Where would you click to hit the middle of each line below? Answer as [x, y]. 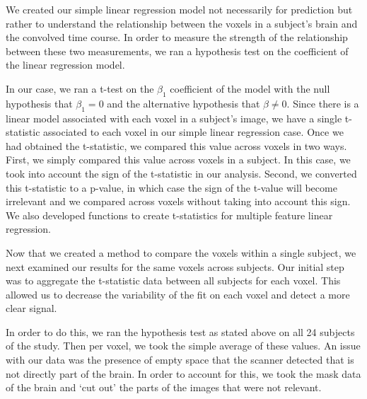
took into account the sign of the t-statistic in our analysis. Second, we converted [181, 173]
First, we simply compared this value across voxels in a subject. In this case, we [178, 160]
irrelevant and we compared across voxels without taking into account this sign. [178, 201]
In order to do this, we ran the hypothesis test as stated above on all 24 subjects [180, 331]
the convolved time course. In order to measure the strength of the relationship [177, 37]
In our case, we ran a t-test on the [80, 88]
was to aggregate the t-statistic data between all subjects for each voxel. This [173, 281]
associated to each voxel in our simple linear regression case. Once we [193, 132]
